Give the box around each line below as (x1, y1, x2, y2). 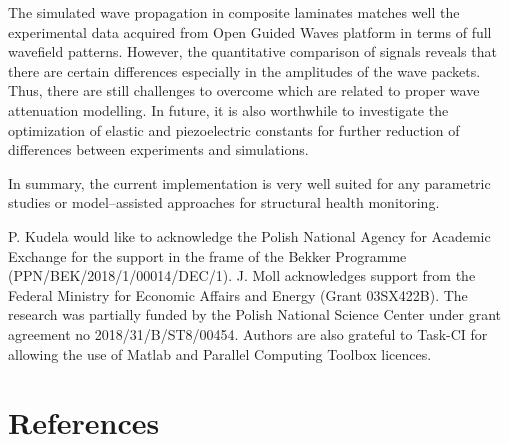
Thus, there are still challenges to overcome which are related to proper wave (8, 80, 480, 101)
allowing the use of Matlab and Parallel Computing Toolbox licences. (8, 343, 432, 364)
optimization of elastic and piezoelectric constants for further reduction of (8, 119, 460, 140)
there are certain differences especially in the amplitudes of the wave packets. (8, 60, 481, 81)
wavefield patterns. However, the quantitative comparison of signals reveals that (8, 41, 497, 62)
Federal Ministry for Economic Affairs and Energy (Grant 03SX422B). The (8, 284, 468, 305)
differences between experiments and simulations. (8, 139, 309, 160)
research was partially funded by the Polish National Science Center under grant (8, 304, 502, 325)
